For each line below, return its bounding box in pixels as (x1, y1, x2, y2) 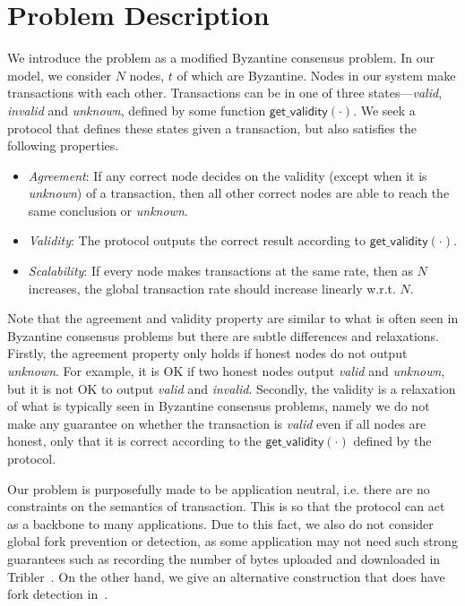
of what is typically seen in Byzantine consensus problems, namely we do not (7, 397, 430, 415)
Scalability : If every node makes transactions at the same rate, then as (28, 261, 413, 280)
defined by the (353, 431, 432, 450)
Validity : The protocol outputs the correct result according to (28, 231, 366, 250)
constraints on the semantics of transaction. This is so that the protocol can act (7, 497, 445, 516)
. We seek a (353, 100, 416, 119)
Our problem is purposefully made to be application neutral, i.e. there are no (7, 479, 430, 498)
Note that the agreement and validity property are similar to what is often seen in (7, 309, 459, 328)
